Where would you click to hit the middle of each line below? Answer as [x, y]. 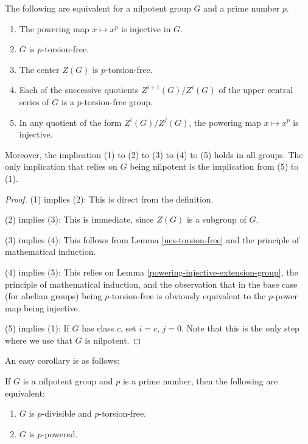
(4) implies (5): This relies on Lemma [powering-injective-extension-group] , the [152, 272]
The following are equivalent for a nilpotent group [98, 8]
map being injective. [43, 307]
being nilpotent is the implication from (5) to [214, 166]
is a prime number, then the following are [200, 381]
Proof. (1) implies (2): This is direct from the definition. [109, 199]
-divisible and [67, 413]
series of [34, 101]
